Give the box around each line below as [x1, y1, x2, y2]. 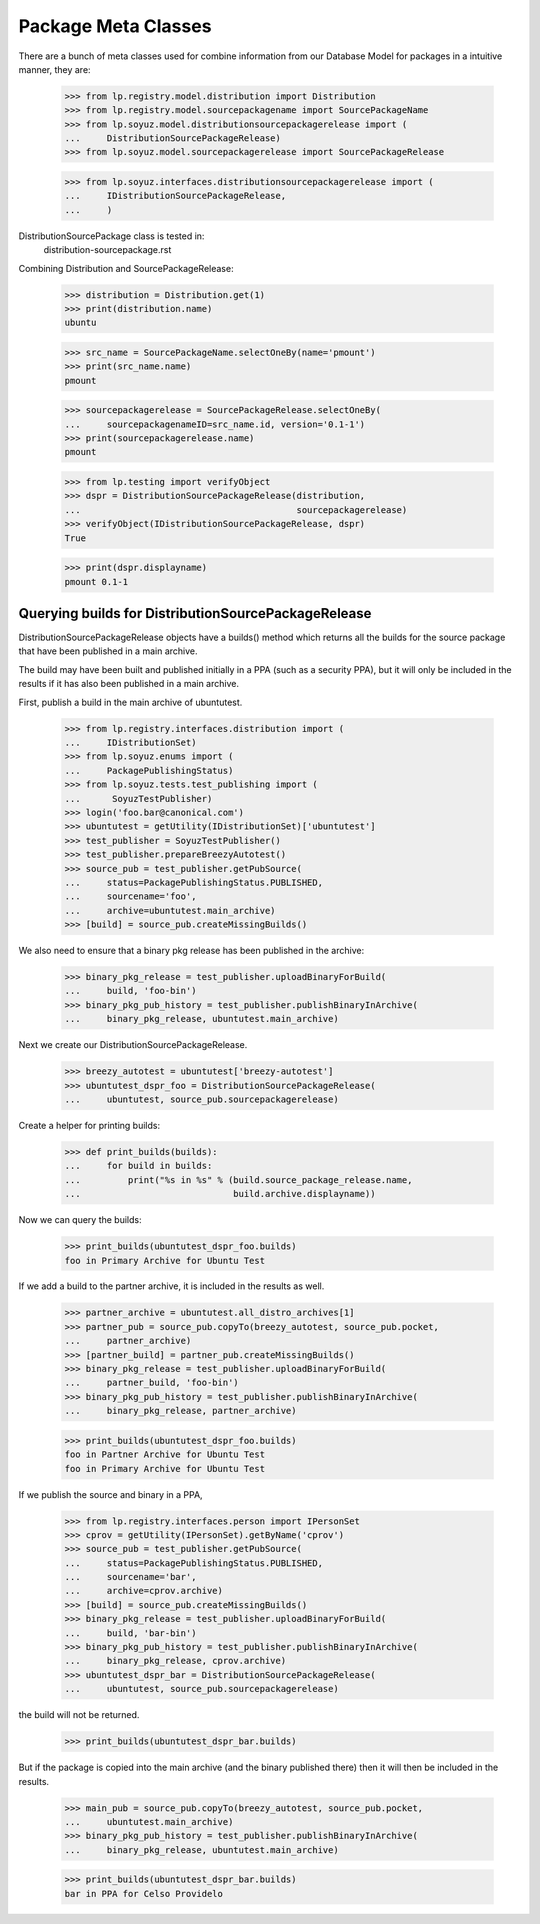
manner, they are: [18, 63, 91, 75]
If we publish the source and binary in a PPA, [18, 1488, 204, 1500]
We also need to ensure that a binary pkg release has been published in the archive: [18, 945, 365, 957]
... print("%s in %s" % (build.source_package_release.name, [64, 1174, 413, 1185]
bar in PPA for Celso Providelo [64, 1888, 224, 1899]
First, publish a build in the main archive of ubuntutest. [18, 696, 243, 708]
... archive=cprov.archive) [64, 1585, 224, 1597]
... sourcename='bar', [64, 1571, 197, 1583]
